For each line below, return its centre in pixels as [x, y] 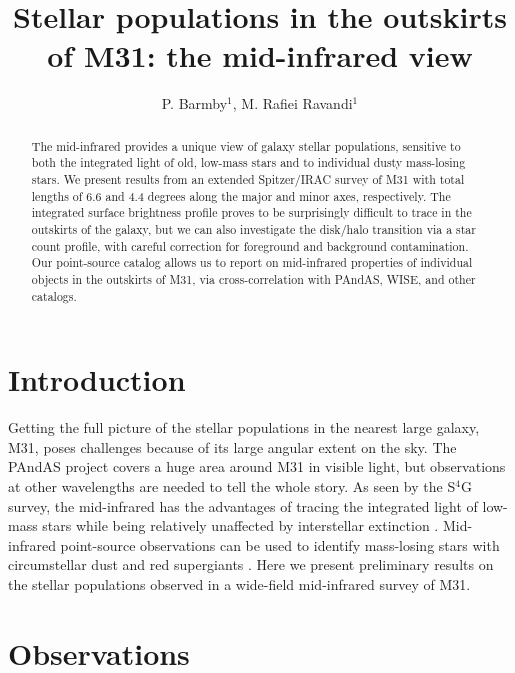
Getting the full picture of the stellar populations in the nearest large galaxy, [244, 427]
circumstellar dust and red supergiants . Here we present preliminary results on [251, 564]
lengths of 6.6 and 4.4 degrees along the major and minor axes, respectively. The [241, 195]
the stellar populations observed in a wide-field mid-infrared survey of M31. [239, 583]
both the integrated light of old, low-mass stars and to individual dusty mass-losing [248, 162]
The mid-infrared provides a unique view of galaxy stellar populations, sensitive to [246, 145]
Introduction [97, 379]
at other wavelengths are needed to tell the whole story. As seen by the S [232, 485]
